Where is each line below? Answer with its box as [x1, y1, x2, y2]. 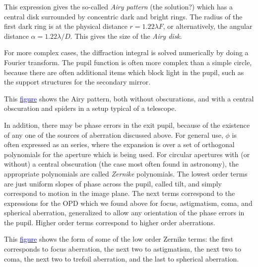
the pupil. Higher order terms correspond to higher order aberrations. [4, 217, 215, 227]
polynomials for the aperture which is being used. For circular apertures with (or [4, 149, 250, 159]
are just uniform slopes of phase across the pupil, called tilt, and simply [4, 178, 222, 188]
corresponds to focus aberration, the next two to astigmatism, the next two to [4, 244, 242, 254]
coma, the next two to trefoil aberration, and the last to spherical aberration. [4, 253, 239, 264]
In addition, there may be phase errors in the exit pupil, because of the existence [4, 119, 250, 130]
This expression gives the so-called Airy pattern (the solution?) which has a [4, 1, 233, 11]
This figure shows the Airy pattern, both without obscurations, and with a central [4, 93, 254, 103]
